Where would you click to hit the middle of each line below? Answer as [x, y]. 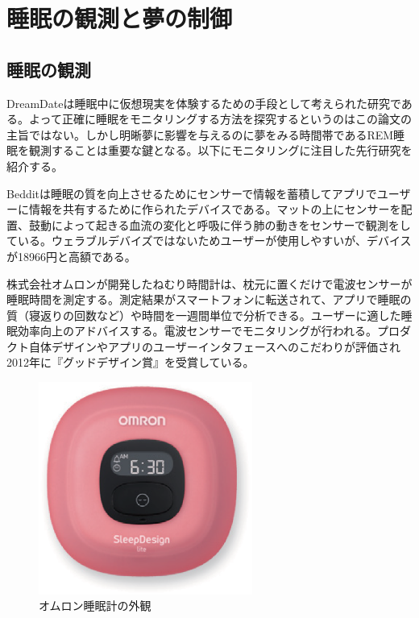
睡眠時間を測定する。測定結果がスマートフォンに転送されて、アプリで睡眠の [209, 299]
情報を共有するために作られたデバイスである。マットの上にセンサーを [215, 209]
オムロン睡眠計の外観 [95, 606]
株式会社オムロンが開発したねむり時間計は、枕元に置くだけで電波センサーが [209, 283]
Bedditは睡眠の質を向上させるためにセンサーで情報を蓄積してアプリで [192, 193]
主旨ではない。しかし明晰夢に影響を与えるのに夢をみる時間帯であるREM [200, 134]
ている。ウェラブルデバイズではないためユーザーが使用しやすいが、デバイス [209, 241]
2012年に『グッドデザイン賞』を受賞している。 [131, 362]
